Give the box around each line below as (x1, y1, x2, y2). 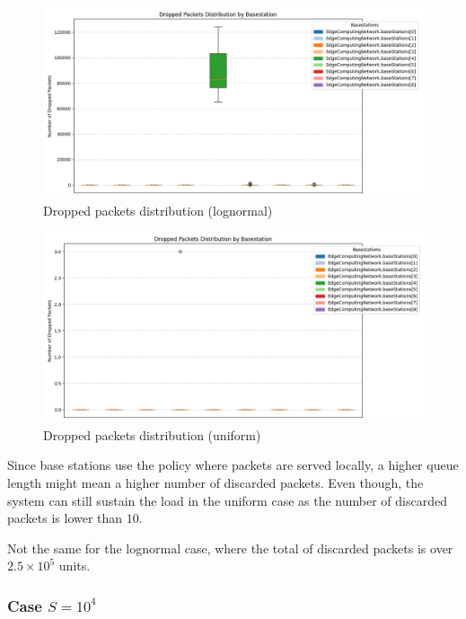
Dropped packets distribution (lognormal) (43, 200, 273, 219)
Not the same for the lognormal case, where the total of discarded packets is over (7, 538, 453, 557)
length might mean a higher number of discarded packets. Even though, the (7, 473, 424, 491)
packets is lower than (7, 508, 123, 527)
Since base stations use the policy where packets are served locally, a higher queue (7, 455, 459, 474)
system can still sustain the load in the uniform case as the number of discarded (7, 491, 447, 509)
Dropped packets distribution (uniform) (43, 425, 261, 444)
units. (58, 556, 91, 575)
